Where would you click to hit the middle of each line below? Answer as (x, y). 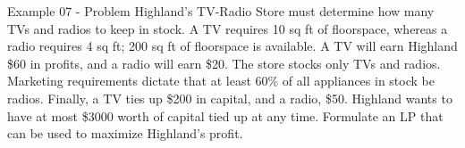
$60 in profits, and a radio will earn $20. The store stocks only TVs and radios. (224, 63)
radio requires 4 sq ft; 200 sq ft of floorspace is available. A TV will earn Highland (232, 46)
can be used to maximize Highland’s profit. (125, 133)
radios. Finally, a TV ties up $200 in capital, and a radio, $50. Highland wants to (230, 98)
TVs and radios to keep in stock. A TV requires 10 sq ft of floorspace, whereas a (228, 28)
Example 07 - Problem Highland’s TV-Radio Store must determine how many (221, 11)
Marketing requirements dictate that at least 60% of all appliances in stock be (221, 81)
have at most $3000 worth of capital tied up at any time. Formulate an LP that (225, 115)
